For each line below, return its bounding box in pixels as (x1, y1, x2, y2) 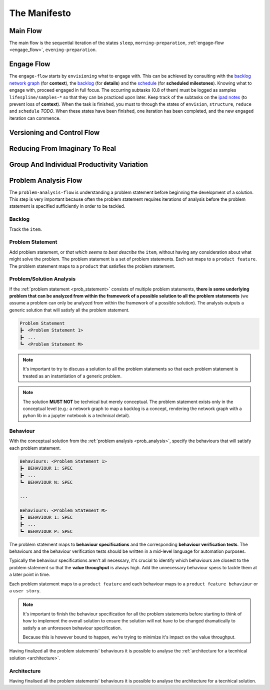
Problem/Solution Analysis (9, 275, 76, 282)
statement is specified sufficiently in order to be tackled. (9, 203, 125, 209)
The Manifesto (9, 8, 71, 19)
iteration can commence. (9, 115, 61, 121)
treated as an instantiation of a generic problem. (22, 373, 122, 379)
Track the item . (9, 226, 42, 232)
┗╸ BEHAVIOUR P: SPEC (19, 528, 73, 534)
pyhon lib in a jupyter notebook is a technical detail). (22, 413, 130, 419)
